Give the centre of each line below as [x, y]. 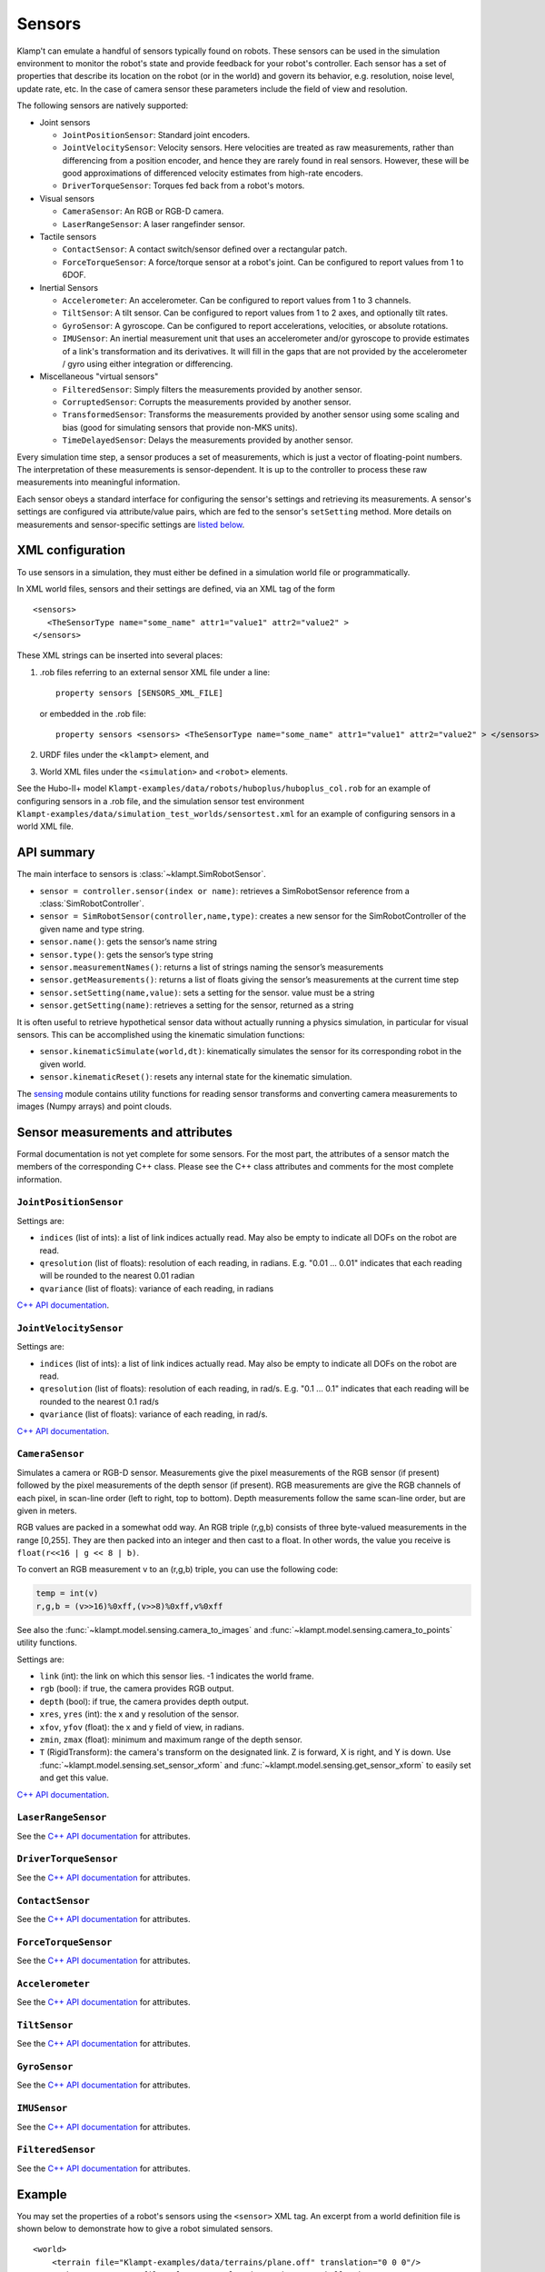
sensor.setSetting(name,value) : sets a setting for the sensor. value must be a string [207, 992]
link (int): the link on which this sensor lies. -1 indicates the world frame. [177, 1676]
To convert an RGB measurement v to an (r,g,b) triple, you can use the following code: [178, 1569]
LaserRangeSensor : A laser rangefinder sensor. [154, 224]
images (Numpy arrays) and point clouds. [94, 1106]
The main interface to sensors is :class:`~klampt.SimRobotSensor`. [142, 874]
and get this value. [74, 1778]
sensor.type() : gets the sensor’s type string [126, 954]
